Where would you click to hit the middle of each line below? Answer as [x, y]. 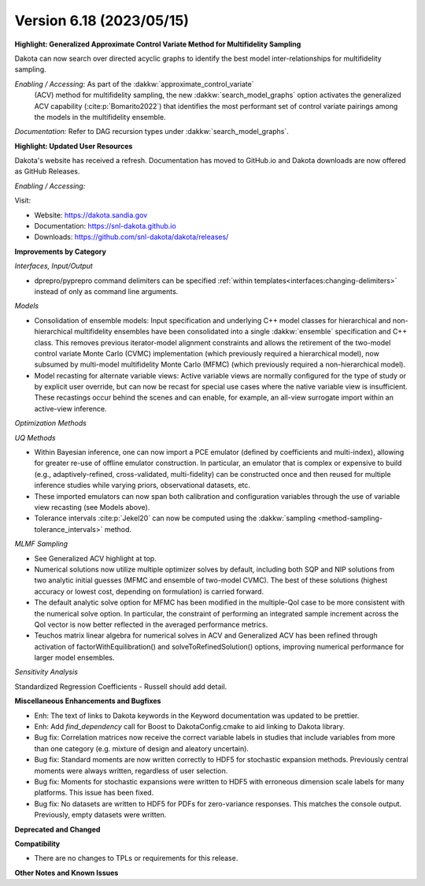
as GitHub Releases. [47, 171]
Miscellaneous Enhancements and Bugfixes [88, 701]
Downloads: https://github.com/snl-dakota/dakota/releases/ [131, 237]
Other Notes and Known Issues [67, 873]
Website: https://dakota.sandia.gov [91, 215]
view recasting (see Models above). [92, 507]
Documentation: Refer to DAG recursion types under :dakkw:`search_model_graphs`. [152, 132]
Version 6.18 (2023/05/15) [102, 20]
